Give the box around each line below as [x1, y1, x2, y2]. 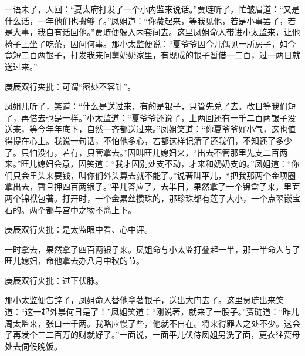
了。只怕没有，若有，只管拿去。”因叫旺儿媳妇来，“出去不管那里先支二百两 [5, 146, 288, 158]
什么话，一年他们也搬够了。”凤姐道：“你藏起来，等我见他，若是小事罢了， [5, 14, 288, 26]
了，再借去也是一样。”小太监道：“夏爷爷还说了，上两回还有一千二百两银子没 [5, 111, 296, 123]
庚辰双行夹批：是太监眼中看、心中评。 [5, 223, 152, 236]
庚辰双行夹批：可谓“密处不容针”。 [5, 80, 136, 92]
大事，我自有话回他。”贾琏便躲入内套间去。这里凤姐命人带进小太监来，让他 [12, 26, 300, 38]
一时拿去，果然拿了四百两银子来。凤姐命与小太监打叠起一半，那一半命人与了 [5, 243, 300, 255]
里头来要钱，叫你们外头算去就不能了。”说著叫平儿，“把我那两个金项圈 [29, 169, 296, 181]
